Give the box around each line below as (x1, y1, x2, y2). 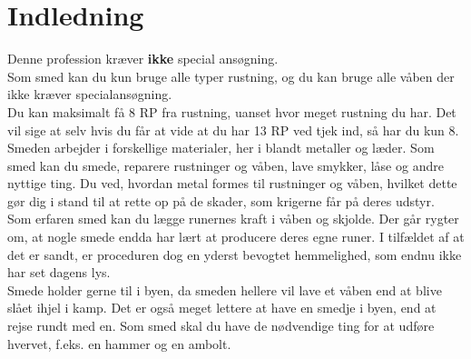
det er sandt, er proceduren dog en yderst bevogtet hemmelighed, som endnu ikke (7, 244, 462, 264)
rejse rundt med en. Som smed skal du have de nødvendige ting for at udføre (7, 316, 435, 335)
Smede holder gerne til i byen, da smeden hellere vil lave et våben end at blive (7, 280, 442, 299)
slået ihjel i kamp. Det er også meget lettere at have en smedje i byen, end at (7, 298, 437, 317)
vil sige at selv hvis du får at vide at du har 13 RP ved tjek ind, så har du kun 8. (7, 120, 459, 139)
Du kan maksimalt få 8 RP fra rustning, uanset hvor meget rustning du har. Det (7, 102, 456, 121)
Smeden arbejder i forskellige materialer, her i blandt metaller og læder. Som (7, 138, 435, 157)
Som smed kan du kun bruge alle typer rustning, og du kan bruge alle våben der (7, 66, 455, 85)
